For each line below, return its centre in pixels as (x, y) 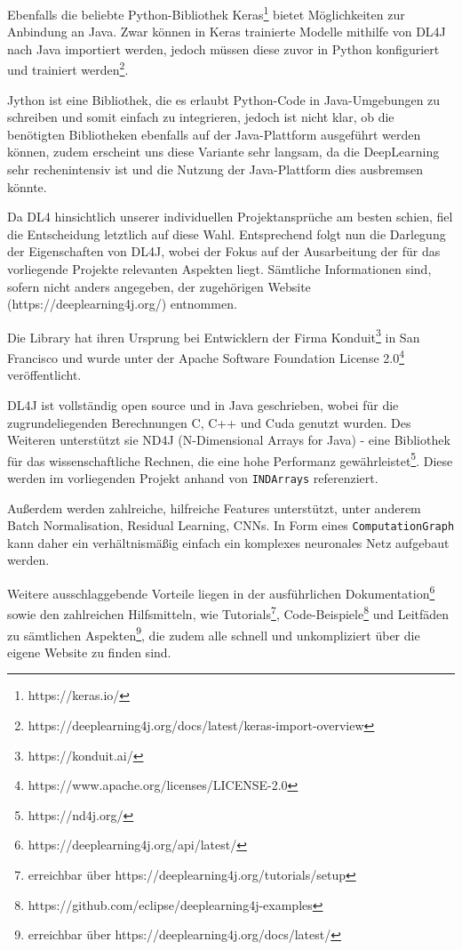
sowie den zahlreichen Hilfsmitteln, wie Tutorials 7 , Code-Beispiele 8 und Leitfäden (228, 612)
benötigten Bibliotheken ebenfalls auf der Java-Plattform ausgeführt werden (214, 134)
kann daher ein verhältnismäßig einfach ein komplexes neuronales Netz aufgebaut (228, 542)
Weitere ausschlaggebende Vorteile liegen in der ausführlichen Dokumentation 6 (221, 592)
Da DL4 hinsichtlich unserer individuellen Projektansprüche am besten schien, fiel (230, 217)
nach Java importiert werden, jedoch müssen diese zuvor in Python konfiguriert (223, 48)
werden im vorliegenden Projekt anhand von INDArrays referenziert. (193, 477)
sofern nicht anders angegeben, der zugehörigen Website (159, 286)
